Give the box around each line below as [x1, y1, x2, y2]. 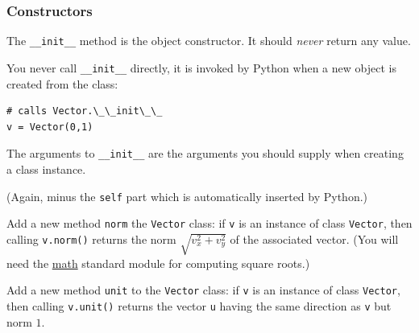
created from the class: [6, 75, 118, 92]
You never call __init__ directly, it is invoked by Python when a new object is [6, 59, 396, 76]
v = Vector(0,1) [6, 121, 93, 133]
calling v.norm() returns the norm [6, 230, 176, 247]
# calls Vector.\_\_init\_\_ [6, 105, 163, 117]
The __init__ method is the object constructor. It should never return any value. [6, 32, 411, 49]
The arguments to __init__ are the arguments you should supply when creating [6, 145, 404, 162]
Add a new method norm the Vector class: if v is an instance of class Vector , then [6, 215, 413, 232]
